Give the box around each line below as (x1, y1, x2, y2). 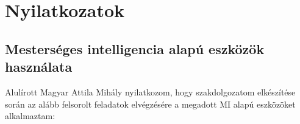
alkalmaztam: (5, 109, 55, 122)
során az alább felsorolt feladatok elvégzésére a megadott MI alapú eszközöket (5, 97, 296, 110)
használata (5, 57, 73, 76)
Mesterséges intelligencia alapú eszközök (5, 39, 265, 58)
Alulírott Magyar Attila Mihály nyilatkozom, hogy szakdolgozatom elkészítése (5, 85, 296, 98)
